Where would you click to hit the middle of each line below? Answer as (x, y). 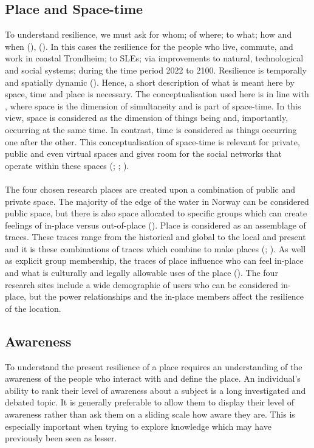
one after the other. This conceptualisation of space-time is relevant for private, (152, 141)
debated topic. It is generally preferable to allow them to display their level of (149, 402)
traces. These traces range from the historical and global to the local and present (155, 237)
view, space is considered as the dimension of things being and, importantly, (147, 118)
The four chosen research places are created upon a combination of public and (150, 189)
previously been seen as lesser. (61, 438)
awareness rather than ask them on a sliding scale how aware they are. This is (150, 414)
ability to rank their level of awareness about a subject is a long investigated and (155, 390)
